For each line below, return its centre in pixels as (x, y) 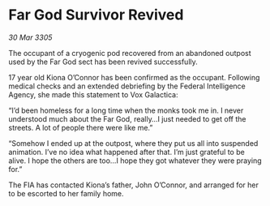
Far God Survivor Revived (96, 15)
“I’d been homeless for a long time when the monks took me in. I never (126, 110)
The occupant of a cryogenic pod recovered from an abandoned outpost (130, 53)
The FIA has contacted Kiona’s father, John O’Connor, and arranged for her (134, 185)
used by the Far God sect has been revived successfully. (103, 62)
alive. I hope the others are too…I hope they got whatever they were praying (135, 161)
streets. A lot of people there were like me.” (81, 127)
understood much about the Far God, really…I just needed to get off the (127, 118)
